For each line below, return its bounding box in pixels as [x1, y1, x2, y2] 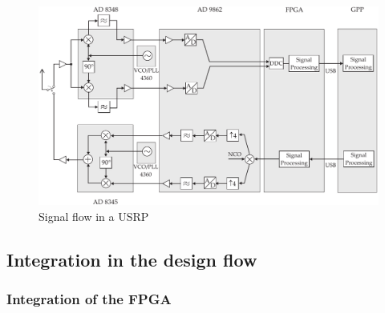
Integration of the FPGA [6, 288, 172, 308]
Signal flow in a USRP [38, 207, 149, 224]
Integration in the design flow [6, 247, 257, 271]
